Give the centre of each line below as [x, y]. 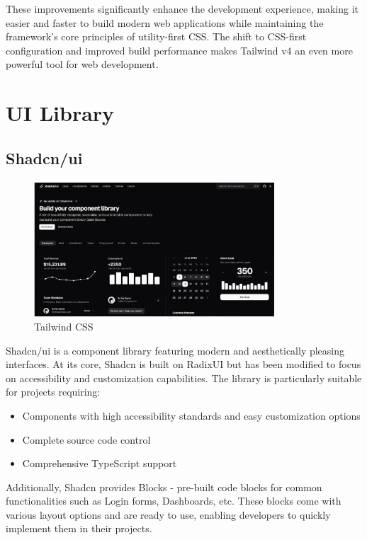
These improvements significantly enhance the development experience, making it [182, 8]
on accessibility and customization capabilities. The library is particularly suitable [184, 378]
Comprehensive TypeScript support [100, 463]
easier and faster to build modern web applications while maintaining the [165, 22]
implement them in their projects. [79, 528]
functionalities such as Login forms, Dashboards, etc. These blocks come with [174, 501]
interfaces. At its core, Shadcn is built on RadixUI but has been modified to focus [183, 364]
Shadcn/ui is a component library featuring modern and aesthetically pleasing [175, 350]
